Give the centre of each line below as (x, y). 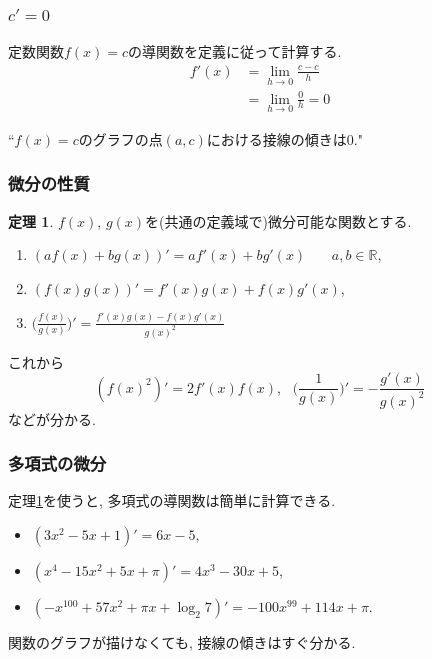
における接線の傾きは (276, 138)
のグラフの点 (120, 138)
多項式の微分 (57, 463)
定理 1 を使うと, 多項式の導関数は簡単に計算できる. (172, 500)
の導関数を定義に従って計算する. (235, 51)
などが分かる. (52, 418)
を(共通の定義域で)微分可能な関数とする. (278, 220)
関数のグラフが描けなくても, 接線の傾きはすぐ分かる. (182, 642)
